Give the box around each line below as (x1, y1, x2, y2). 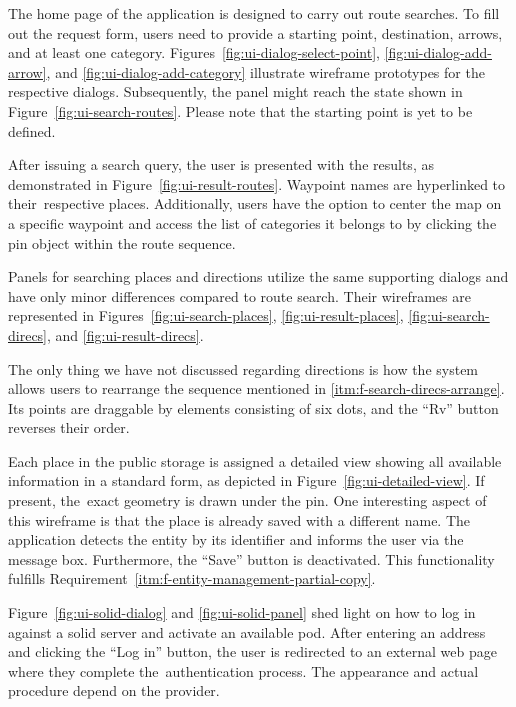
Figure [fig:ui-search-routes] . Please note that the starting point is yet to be (8, 100, 473, 121)
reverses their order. (8, 417, 130, 438)
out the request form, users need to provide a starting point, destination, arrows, (8, 22, 503, 43)
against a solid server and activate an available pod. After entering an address (8, 621, 486, 642)
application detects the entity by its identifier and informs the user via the (8, 529, 464, 550)
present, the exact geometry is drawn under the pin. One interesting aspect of (8, 490, 487, 511)
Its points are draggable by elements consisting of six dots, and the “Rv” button (8, 397, 499, 418)
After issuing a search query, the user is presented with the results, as (8, 154, 434, 175)
